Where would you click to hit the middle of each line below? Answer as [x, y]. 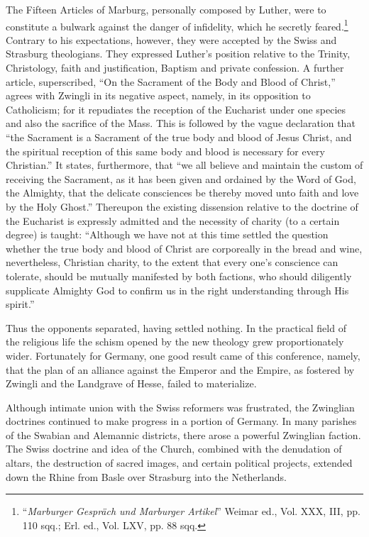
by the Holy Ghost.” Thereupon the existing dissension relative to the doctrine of [182, 206]
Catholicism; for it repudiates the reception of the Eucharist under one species [176, 109]
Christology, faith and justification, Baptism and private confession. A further [175, 68]
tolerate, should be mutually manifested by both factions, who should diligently [179, 276]
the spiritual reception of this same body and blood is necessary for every [165, 151]
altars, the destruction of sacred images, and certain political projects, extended [179, 463]
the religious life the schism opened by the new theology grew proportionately [175, 342]
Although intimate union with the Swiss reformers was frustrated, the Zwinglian [180, 407]
